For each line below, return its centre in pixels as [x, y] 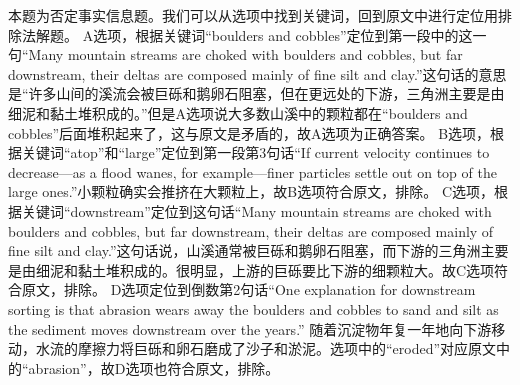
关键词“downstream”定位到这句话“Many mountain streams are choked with [256, 210]
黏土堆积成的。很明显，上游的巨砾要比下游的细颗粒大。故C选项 [286, 269]
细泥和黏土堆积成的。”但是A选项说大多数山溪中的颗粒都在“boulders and [238, 112]
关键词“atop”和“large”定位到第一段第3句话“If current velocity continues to [255, 152]
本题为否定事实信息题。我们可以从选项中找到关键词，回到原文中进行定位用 [253, 15]
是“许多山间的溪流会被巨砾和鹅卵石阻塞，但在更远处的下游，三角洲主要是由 [256, 93]
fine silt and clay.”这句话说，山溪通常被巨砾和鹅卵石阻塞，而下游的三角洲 [244, 250]
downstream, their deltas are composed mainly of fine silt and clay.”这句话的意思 [257, 73]
